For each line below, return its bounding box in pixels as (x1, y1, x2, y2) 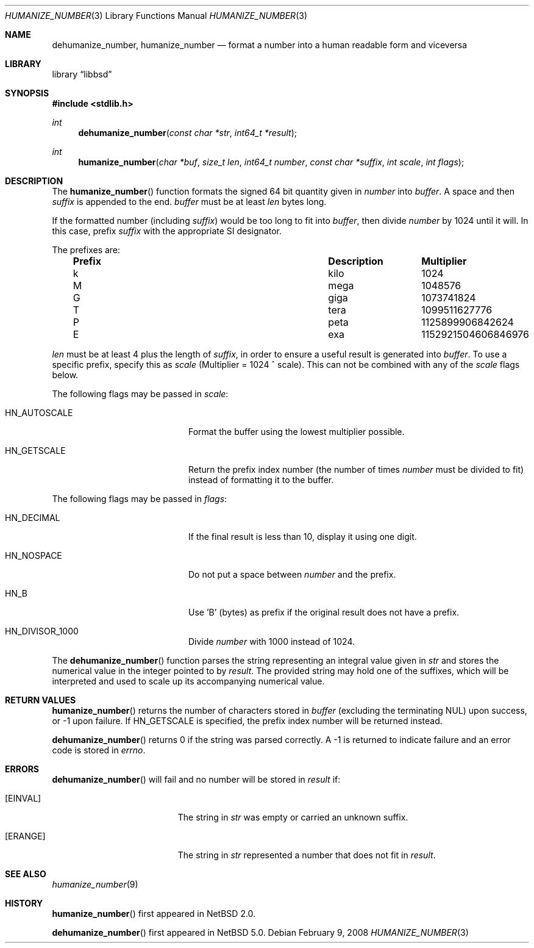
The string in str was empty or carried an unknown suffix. (177, 812, 408, 822)
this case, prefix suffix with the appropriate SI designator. (52, 226, 282, 236)
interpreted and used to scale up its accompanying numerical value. (52, 676, 325, 686)
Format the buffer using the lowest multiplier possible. (188, 426, 405, 437)
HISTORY (5, 898, 43, 908)
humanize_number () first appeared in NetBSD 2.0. (52, 908, 256, 919)
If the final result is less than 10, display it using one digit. (188, 531, 417, 542)
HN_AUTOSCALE (5, 408, 73, 418)
